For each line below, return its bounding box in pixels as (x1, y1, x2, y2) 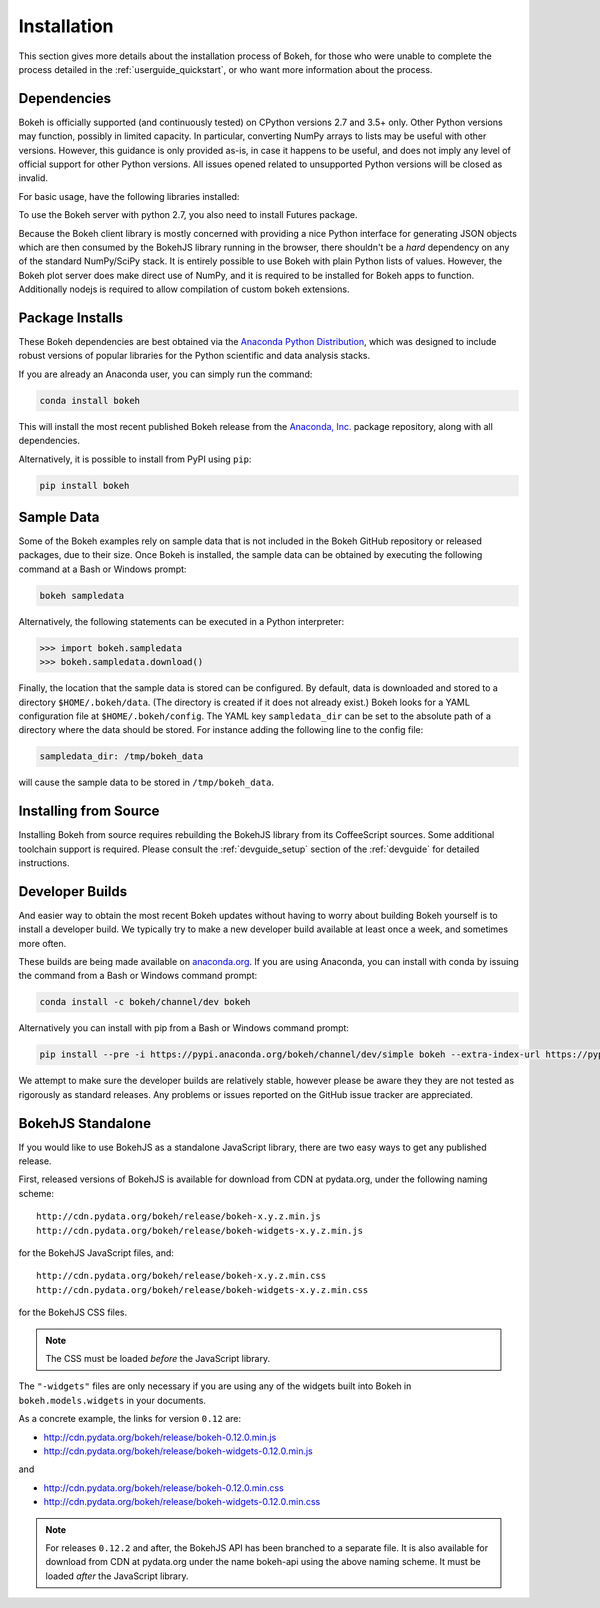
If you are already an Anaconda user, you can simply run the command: (18, 368, 313, 380)
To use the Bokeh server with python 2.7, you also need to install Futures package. (18, 209, 358, 221)
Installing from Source (18, 803, 160, 820)
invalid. (18, 172, 49, 184)
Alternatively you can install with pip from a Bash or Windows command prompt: (18, 1022, 350, 1034)
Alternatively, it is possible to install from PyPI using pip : (18, 453, 252, 465)
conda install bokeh (39, 395, 140, 406)
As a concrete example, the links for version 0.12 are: (18, 1413, 242, 1425)
